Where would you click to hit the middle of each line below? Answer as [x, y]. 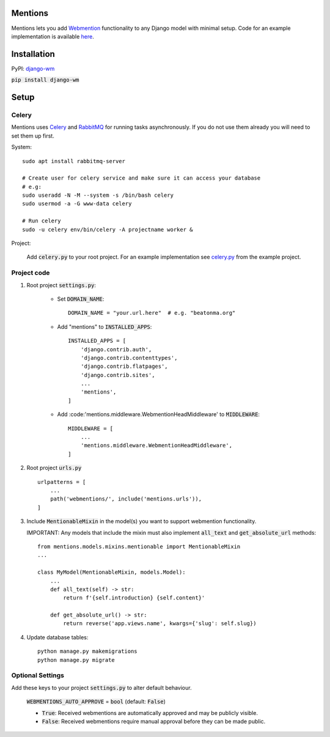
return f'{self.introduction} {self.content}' [134, 598]
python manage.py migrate [76, 660]
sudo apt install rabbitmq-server [74, 161]
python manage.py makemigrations [87, 651]
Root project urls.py [54, 468]
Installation [33, 54]
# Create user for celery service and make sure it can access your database [141, 178]
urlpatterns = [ [62, 482]
